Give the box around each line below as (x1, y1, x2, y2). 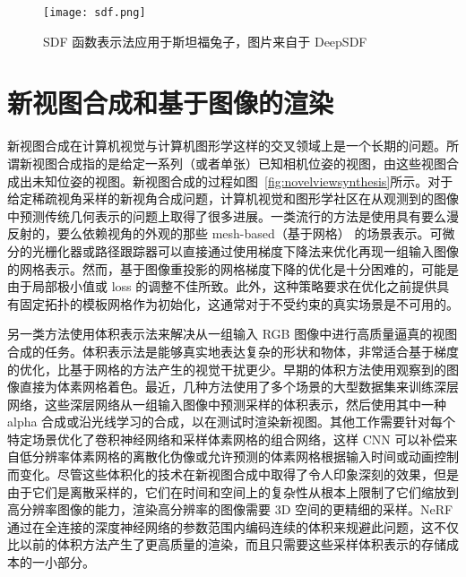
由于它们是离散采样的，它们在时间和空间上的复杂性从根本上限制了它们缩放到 (7, 482, 459, 501)
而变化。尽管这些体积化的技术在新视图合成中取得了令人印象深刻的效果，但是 (7, 465, 459, 484)
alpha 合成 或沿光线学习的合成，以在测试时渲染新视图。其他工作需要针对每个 (7, 412, 456, 431)
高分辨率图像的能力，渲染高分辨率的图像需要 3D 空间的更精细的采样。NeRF (7, 500, 453, 519)
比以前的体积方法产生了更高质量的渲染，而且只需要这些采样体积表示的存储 (7, 535, 446, 554)
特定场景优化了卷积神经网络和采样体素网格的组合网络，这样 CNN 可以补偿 (7, 429, 445, 448)
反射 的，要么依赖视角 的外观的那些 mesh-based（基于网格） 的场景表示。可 (7, 224, 443, 243)
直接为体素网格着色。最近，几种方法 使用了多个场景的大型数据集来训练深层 (19, 377, 459, 396)
